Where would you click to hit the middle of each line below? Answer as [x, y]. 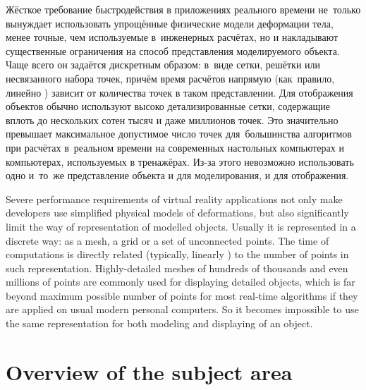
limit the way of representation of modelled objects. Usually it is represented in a [181, 226]
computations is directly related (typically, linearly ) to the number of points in [177, 254]
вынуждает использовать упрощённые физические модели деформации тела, [170, 23]
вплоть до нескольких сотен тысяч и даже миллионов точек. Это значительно [172, 120]
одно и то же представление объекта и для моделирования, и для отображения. [177, 175]
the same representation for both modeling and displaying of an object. [159, 323]
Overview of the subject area [149, 371]
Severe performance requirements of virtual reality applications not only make [174, 199]
